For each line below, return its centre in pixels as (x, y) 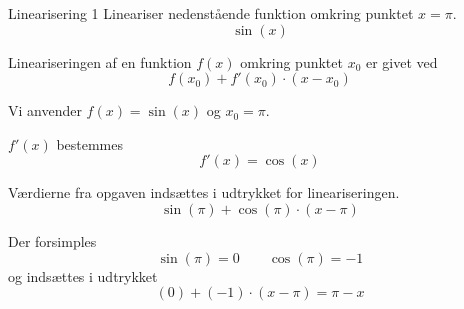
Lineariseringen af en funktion (100, 61)
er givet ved (402, 61)
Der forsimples (52, 240)
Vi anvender (45, 110)
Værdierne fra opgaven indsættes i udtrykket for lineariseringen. (204, 192)
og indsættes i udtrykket (83, 275)
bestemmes (90, 143)
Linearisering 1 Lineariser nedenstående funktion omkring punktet (211, 13)
